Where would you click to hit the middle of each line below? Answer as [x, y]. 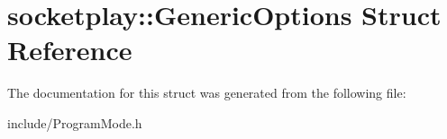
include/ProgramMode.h [75, 122]
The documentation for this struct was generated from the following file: [207, 93]
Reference [70, 50]
